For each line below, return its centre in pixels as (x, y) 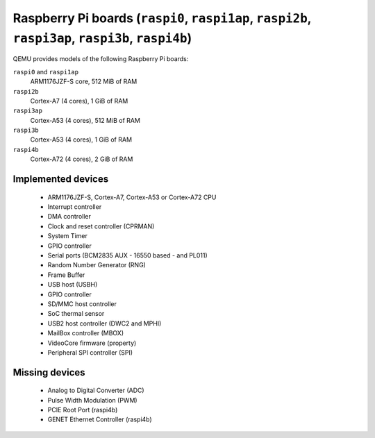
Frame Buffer (66, 275)
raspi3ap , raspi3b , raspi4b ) (102, 38)
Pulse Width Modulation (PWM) (93, 400)
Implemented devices (61, 179)
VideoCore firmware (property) (92, 343)
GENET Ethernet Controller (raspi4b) (100, 419)
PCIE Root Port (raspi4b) (83, 410)
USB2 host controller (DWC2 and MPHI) (105, 323)
